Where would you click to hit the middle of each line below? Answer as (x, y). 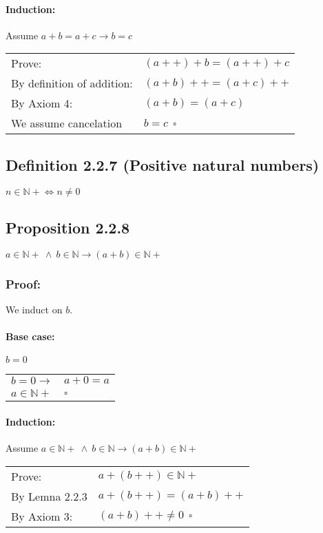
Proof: (23, 283)
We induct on (34, 310)
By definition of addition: (72, 83)
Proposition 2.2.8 (68, 227)
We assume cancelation (67, 123)
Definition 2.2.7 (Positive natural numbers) (163, 164)
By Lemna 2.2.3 (49, 496)
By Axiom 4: (42, 103)
